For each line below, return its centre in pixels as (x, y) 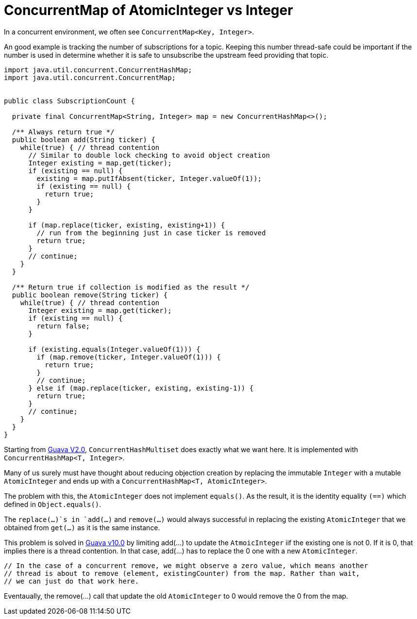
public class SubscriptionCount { (69, 101)
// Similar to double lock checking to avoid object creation (149, 155)
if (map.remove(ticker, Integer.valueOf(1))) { (129, 357)
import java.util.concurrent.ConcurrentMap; (90, 77)
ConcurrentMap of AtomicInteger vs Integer (149, 10)
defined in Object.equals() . (53, 504)
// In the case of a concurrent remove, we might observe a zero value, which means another (186, 565)
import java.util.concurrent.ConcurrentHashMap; (98, 70)
